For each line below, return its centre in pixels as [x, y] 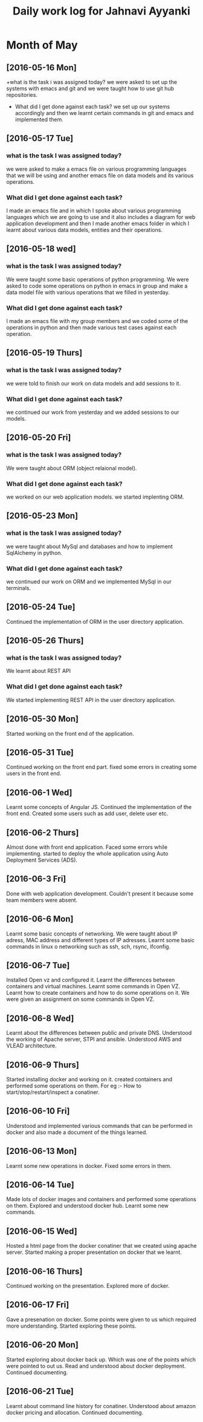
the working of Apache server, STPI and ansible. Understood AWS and [94, 1040]
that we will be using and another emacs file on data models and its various [100, 175]
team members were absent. [42, 900]
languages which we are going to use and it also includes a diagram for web [101, 217]
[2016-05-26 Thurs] [45, 641]
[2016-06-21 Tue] [40, 1391]
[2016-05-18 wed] [41, 249]
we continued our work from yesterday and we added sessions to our [93, 412]
